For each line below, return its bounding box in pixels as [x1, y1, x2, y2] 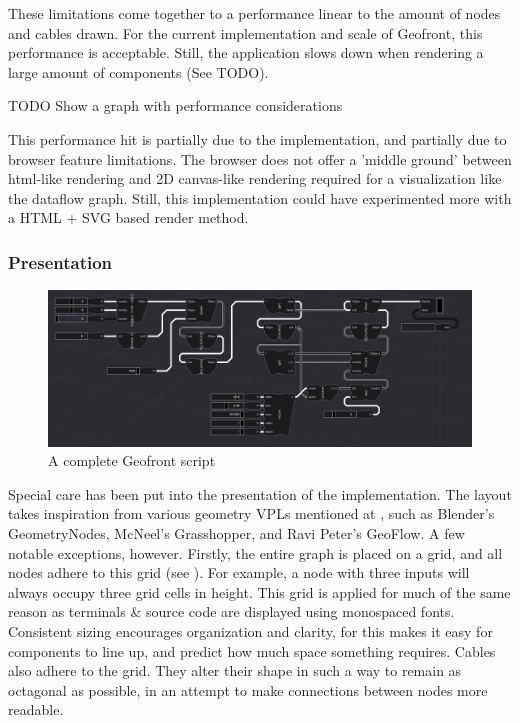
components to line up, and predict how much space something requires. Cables [8, 640, 496, 661]
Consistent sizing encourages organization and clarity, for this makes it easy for [8, 621, 493, 642]
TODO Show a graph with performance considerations [8, 95, 343, 116]
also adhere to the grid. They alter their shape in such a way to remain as [8, 660, 462, 681]
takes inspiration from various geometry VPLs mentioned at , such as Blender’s [8, 503, 495, 524]
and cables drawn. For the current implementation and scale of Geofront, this [8, 22, 483, 43]
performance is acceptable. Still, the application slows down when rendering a [8, 42, 484, 63]
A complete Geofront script [48, 450, 216, 471]
